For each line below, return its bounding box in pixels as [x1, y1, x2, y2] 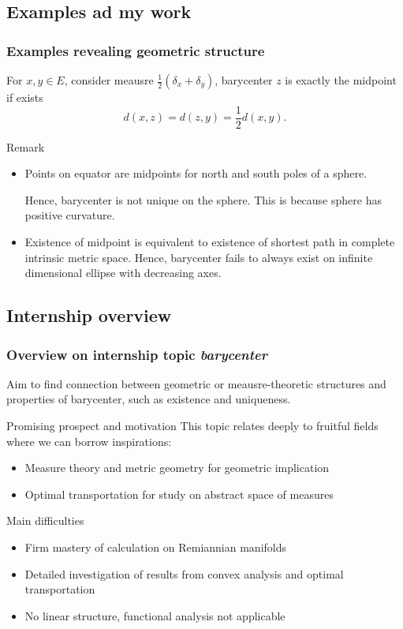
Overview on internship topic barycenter [6, 344, 267, 364]
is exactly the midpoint [285, 72, 397, 88]
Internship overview [6, 303, 172, 328]
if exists [6, 89, 43, 105]
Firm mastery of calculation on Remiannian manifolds [24, 538, 286, 555]
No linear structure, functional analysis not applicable [24, 607, 285, 623]
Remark [6, 138, 45, 155]
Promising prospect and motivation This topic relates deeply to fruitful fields [6, 417, 379, 433]
